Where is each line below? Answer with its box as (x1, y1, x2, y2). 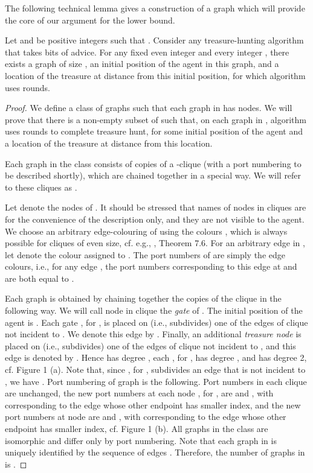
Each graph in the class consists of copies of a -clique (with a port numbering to (5, 157, 302, 170)
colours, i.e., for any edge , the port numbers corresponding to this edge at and (5, 260, 297, 273)
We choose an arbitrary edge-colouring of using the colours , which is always (5, 224, 288, 237)
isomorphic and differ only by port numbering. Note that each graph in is (5, 434, 277, 446)
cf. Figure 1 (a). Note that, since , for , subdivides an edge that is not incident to (5, 363, 306, 376)
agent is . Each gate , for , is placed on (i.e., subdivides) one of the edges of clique (5, 316, 308, 328)
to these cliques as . (5, 180, 77, 193)
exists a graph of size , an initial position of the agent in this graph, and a (5, 57, 279, 70)
